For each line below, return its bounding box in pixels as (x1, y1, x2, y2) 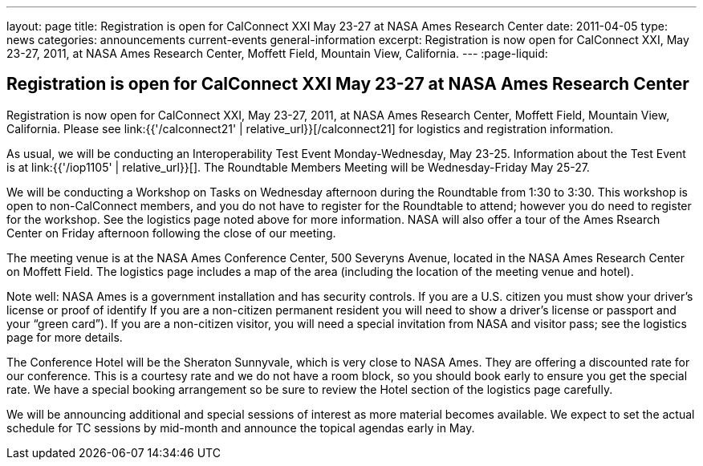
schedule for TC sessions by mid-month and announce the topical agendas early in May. (6, 420, 475, 435)
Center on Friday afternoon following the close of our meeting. (6, 225, 336, 240)
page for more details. (6, 330, 123, 344)
